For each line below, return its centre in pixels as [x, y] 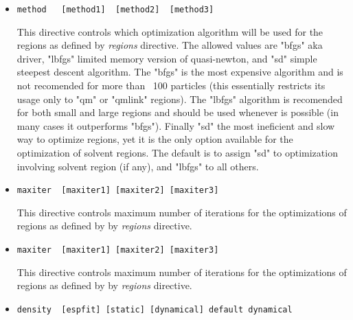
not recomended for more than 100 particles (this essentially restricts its [171, 85]
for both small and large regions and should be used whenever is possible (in [178, 112]
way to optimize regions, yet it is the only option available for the [155, 139]
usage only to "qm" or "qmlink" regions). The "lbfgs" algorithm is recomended [180, 99]
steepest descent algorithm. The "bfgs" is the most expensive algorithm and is [180, 72]
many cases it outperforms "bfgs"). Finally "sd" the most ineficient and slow [176, 125]
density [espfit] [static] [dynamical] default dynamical [155, 309]
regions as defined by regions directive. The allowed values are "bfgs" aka [170, 45]
